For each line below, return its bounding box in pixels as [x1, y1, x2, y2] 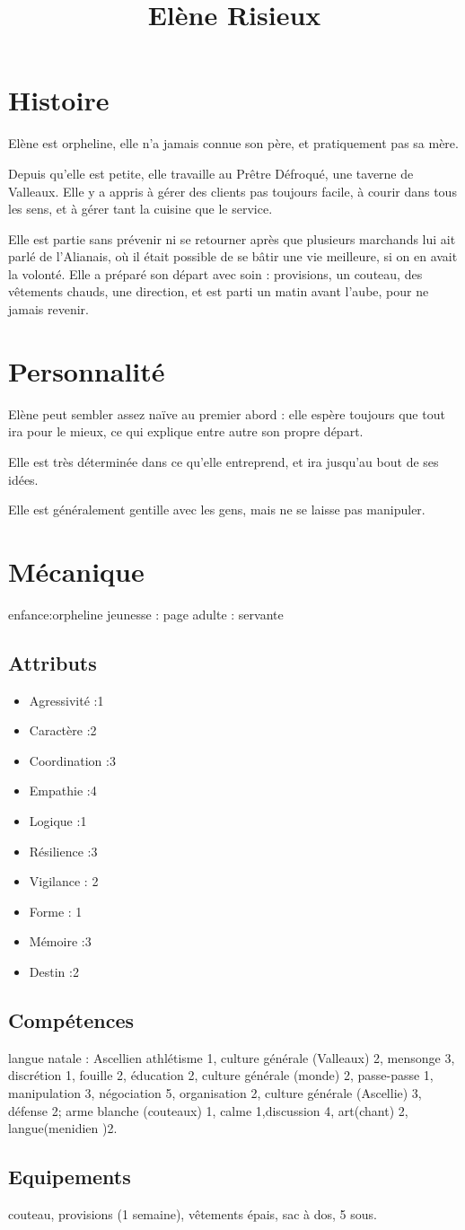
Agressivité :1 [29, 690, 104, 709]
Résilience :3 [29, 841, 98, 860]
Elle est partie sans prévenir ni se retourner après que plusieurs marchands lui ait [8, 229, 456, 248]
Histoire [8, 82, 110, 119]
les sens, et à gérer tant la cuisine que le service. [8, 199, 273, 218]
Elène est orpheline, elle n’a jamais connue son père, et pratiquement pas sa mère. [8, 134, 459, 153]
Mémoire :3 [29, 932, 92, 951]
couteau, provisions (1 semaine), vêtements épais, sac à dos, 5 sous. [8, 1204, 377, 1223]
